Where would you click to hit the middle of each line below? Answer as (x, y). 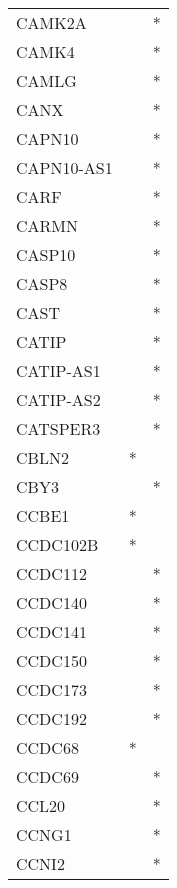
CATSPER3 (58, 428)
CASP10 (46, 254)
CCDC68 (47, 747)
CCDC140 (51, 602)
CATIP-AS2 (58, 399)
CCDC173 (51, 689)
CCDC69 (47, 776)
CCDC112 (51, 573)
